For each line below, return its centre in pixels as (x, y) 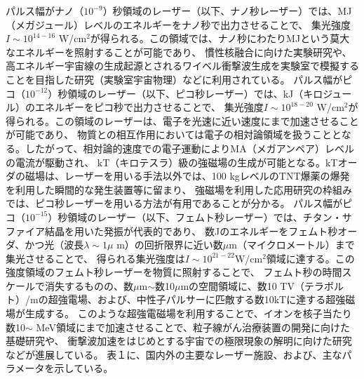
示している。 (84, 368)
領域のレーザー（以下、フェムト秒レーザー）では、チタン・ (205, 217)
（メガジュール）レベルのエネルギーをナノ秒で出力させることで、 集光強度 (178, 24)
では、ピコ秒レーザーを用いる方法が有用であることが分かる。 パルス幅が (174, 203)
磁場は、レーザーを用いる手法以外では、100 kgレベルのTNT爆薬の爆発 (187, 176)
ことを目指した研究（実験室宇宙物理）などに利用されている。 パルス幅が (174, 79)
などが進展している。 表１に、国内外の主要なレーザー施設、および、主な (174, 354)
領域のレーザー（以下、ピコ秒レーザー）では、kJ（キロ (195, 93)
